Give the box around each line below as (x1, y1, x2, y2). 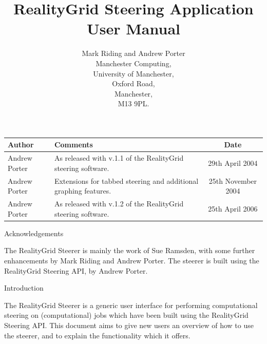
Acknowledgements (4, 227, 64, 238)
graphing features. (54, 185, 111, 196)
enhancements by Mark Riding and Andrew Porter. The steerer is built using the (4, 255, 259, 265)
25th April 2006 (208, 203, 258, 214)
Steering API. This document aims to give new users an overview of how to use (4, 319, 254, 330)
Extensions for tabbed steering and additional (54, 175, 199, 186)
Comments (54, 139, 93, 150)
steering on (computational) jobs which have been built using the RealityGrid (4, 310, 249, 320)
